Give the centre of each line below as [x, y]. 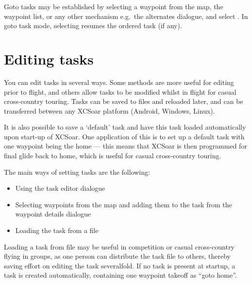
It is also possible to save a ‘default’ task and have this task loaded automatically [125, 127]
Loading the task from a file [57, 230]
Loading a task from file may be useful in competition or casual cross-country [119, 246]
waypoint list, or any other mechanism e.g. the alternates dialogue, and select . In [126, 16]
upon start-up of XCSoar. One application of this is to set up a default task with [124, 136]
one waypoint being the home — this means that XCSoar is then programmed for [126, 146]
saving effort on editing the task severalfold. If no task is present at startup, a [120, 265]
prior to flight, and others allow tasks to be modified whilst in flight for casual [120, 92]
